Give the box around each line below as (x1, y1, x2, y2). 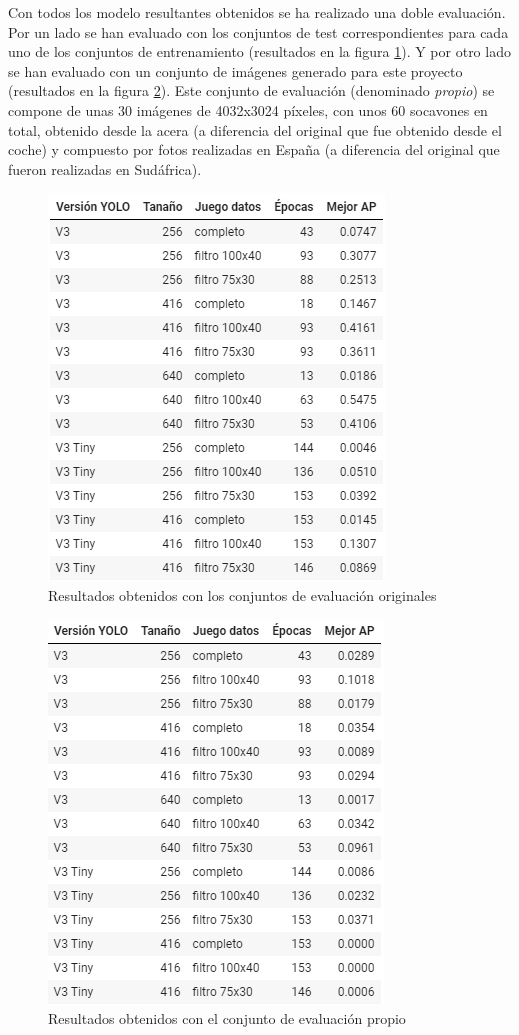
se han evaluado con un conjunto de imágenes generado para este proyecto (8, 60, 463, 81)
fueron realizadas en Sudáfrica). (8, 158, 202, 179)
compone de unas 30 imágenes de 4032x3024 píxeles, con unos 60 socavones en (8, 99, 488, 120)
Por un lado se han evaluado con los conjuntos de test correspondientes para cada (8, 21, 509, 42)
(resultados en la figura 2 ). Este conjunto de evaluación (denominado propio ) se (8, 80, 495, 101)
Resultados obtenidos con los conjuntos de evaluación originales (48, 584, 437, 605)
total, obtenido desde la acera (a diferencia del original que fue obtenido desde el (8, 119, 502, 140)
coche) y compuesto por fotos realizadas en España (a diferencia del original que (8, 139, 500, 160)
